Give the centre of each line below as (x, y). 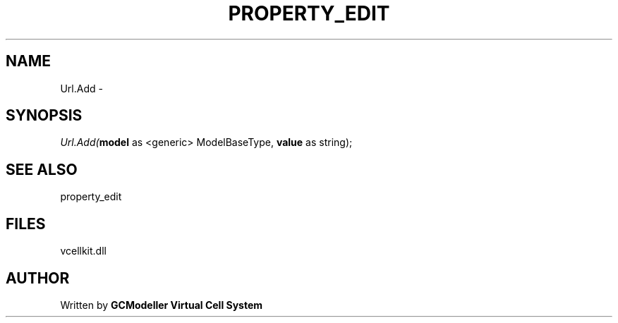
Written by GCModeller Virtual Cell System (162, 305)
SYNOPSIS (44, 116)
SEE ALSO (42, 169)
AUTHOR (38, 278)
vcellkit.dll (83, 251)
